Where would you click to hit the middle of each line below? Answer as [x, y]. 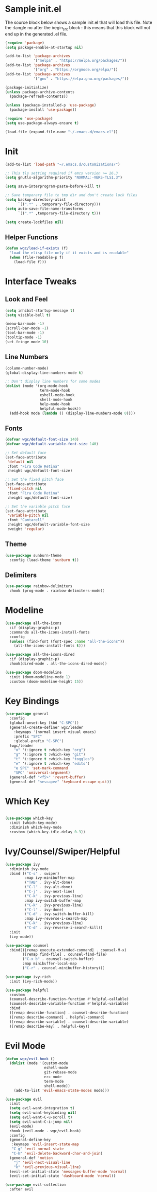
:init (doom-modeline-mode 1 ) [40, 677]
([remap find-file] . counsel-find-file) [65, 955]
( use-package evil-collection [36, 1185]
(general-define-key [30, 1140]
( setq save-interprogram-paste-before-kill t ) [53, 186]
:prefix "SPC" [28, 736]
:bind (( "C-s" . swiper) [34, 874]
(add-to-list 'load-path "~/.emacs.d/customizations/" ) [63, 164]
